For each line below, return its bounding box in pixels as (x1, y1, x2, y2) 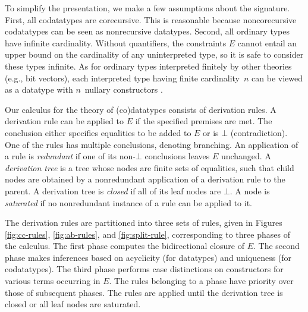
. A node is (230, 184, 270, 197)
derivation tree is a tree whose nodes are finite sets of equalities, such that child (5, 161, 294, 174)
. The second (253, 239, 300, 252)
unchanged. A (221, 150, 271, 162)
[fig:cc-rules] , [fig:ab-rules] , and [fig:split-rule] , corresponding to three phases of (5, 228, 290, 240)
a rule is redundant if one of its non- (5, 150, 136, 162)
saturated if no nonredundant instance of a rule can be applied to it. (5, 196, 253, 209)
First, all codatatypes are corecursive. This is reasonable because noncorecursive (5, 13, 297, 26)
